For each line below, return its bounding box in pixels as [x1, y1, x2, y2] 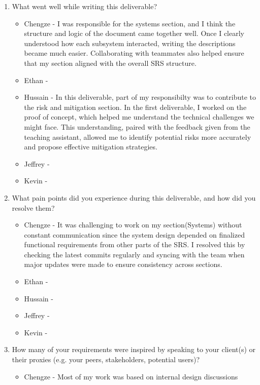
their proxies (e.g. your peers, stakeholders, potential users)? [12, 354, 200, 365]
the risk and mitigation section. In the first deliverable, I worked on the [24, 101, 247, 112]
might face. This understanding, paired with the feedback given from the [24, 121, 250, 132]
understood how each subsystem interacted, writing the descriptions [24, 37, 236, 48]
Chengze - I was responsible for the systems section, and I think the [24, 18, 236, 28]
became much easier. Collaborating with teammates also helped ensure [24, 48, 244, 58]
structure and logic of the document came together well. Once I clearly [24, 28, 245, 38]
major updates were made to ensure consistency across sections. [24, 259, 222, 269]
